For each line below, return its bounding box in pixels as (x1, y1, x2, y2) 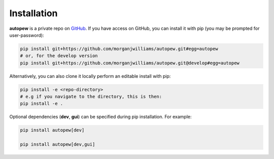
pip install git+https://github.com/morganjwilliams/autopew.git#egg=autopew (20, 46, 218, 52)
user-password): (9, 32, 44, 38)
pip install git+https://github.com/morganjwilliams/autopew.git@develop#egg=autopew (20, 60, 239, 66)
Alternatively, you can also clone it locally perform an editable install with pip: (9, 73, 171, 79)
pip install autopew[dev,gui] (20, 142, 95, 147)
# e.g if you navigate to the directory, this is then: (20, 94, 162, 100)
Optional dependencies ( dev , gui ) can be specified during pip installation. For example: (9, 114, 192, 120)
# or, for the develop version (20, 53, 98, 59)
